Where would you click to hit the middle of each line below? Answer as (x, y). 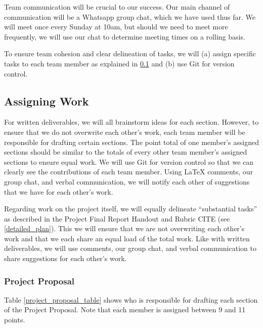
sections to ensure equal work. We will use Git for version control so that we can (129, 161)
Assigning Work (47, 101)
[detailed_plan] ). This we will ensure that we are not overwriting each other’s (124, 228)
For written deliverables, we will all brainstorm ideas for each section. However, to (131, 122)
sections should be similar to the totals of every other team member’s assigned (126, 152)
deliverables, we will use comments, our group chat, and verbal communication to (130, 248)
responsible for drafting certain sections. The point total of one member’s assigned (131, 142)
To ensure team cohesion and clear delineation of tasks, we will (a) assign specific (130, 53)
